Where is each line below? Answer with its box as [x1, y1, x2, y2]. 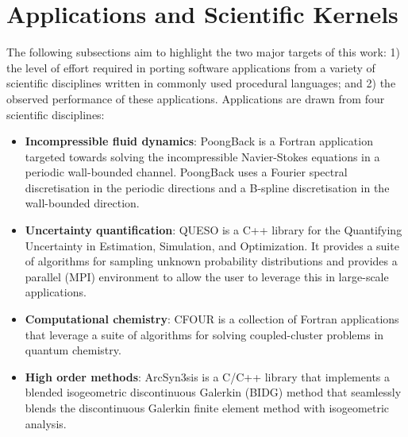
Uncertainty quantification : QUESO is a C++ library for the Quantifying [25, 222, 402, 238]
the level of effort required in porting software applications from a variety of [6, 59, 375, 75]
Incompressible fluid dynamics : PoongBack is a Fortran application [25, 133, 373, 149]
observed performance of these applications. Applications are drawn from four [6, 90, 385, 106]
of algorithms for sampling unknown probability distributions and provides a [25, 253, 398, 269]
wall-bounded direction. [25, 195, 140, 211]
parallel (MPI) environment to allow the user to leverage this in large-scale [25, 268, 389, 284]
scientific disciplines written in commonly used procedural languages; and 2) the [6, 75, 396, 91]
